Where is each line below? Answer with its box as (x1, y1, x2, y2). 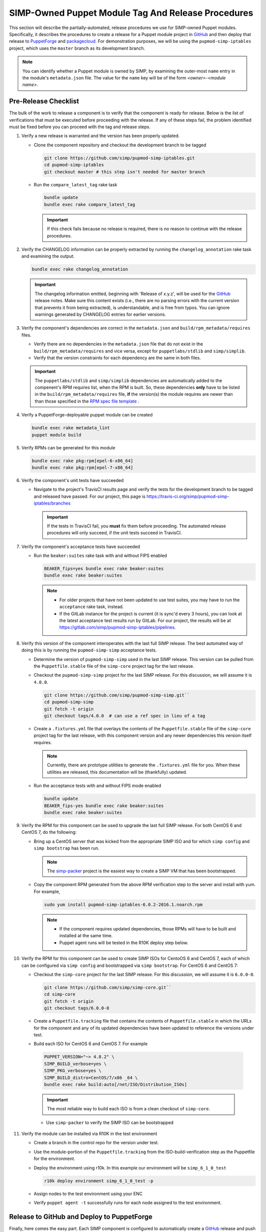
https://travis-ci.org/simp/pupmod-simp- (146, 493, 230, 499)
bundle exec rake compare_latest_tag (44, 202, 135, 207)
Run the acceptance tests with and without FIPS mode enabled (33, 783, 162, 788)
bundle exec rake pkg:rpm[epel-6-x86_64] (32, 458, 133, 463)
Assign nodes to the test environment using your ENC (33, 1191, 143, 1197)
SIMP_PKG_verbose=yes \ (44, 1068, 102, 1074)
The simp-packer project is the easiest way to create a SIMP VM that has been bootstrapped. (47, 868, 236, 874)
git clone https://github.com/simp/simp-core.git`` (44, 985, 172, 991)
